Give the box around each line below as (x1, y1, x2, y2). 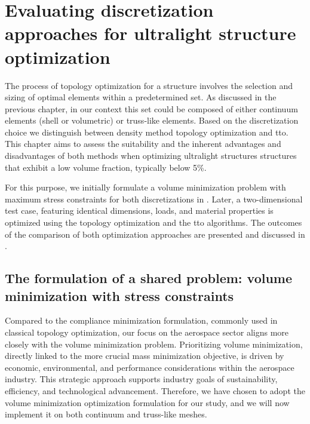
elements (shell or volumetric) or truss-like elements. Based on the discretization (5, 114, 299, 127)
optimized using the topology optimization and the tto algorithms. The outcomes (5, 216, 302, 229)
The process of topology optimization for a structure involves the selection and (5, 79, 293, 91)
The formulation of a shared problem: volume (5, 269, 293, 287)
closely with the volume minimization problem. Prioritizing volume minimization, (5, 337, 303, 350)
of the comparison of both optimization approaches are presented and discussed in (5, 228, 305, 240)
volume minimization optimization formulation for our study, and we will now (5, 396, 290, 408)
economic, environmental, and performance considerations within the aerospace (5, 361, 294, 373)
